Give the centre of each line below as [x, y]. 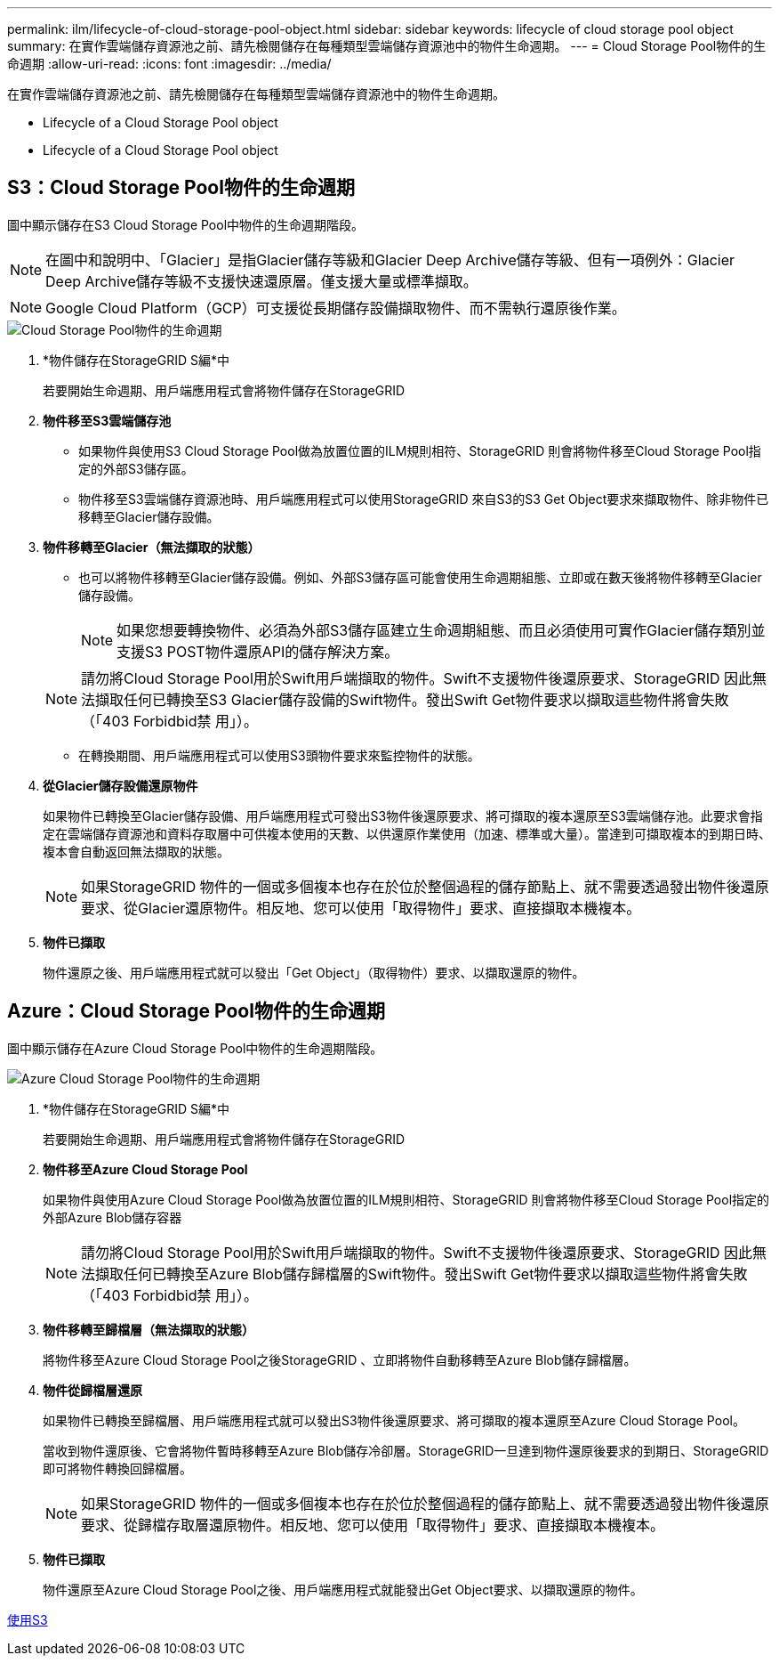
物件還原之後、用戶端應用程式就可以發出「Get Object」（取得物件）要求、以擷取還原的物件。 [314, 972]
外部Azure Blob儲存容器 [112, 1217]
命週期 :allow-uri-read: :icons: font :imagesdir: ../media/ [169, 64]
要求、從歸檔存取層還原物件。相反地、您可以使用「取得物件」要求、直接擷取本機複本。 [373, 1525]
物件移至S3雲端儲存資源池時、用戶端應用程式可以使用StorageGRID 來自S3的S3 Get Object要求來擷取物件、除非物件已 [424, 499]
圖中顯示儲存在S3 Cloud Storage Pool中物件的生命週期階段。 [186, 224]
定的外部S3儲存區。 [136, 468]
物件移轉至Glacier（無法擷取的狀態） [152, 547]
